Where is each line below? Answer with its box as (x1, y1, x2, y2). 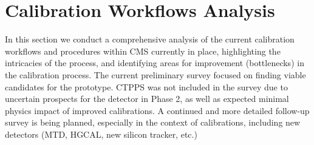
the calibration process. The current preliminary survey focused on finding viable (5, 68, 306, 81)
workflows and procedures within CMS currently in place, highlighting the (5, 44, 281, 57)
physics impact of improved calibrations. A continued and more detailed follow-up (5, 104, 310, 116)
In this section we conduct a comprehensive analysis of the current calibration (5, 33, 295, 46)
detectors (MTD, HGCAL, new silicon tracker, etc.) (5, 127, 197, 140)
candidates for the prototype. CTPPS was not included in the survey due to (5, 80, 288, 93)
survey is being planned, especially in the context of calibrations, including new (5, 116, 301, 129)
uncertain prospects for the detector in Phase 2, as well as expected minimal (5, 92, 289, 105)
